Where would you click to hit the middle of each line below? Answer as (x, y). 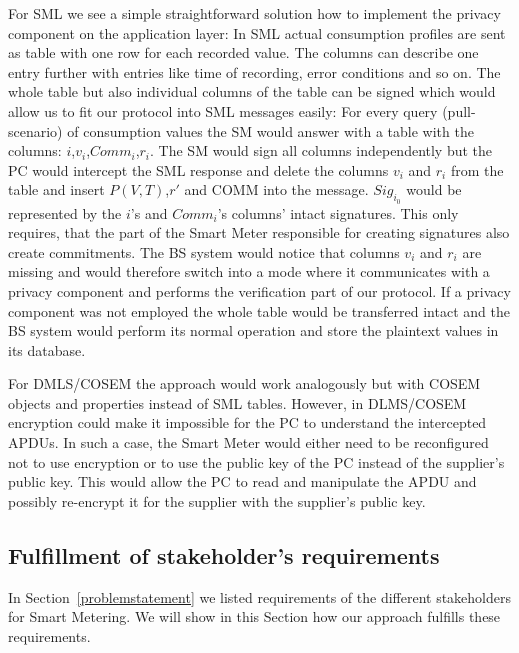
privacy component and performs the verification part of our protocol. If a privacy (259, 290)
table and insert (56, 189)
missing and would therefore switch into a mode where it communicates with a (249, 271)
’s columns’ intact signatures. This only (338, 212)
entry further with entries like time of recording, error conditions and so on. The (254, 71)
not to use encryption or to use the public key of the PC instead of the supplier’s (256, 461)
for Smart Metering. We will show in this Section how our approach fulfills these (254, 616)
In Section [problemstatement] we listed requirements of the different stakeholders (259, 596)
